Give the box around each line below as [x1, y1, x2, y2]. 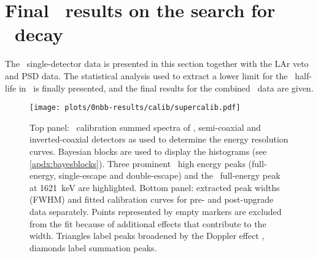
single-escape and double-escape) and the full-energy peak [58, 169, 281, 182]
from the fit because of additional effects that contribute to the [29, 217, 266, 230]
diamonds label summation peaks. [29, 241, 157, 254]
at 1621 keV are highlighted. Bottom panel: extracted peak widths [29, 181, 280, 193]
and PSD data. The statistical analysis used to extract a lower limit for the [5, 69, 288, 82]
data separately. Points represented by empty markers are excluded [29, 205, 282, 217]
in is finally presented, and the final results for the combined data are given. [18, 81, 314, 94]
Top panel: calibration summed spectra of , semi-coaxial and [29, 120, 261, 133]
